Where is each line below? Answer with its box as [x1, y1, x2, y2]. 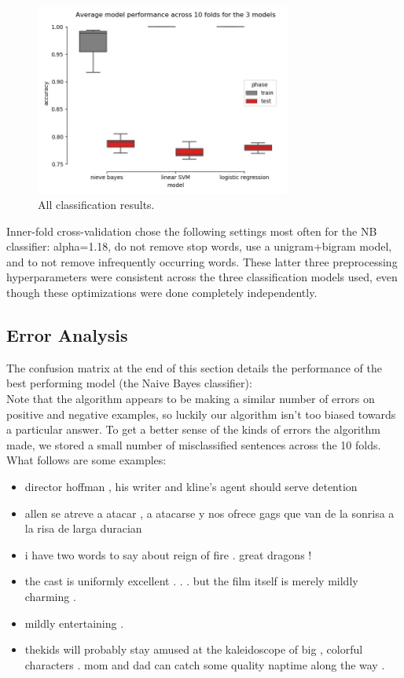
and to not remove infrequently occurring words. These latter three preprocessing [6, 253, 398, 269]
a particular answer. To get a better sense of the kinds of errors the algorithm [6, 421, 380, 438]
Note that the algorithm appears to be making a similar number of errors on [6, 390, 375, 407]
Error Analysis [6, 323, 128, 347]
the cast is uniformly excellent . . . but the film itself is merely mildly [24, 573, 358, 589]
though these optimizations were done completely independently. [6, 284, 318, 301]
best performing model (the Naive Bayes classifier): [6, 375, 252, 391]
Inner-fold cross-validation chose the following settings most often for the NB [6, 222, 377, 239]
